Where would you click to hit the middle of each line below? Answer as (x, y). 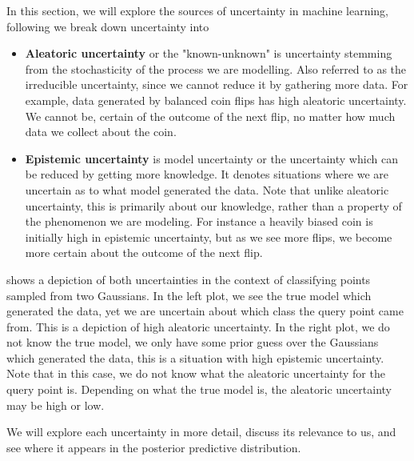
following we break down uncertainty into (108, 26)
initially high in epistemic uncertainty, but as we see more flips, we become (209, 237)
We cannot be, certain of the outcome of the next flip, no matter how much (210, 116)
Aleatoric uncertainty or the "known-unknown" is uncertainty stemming (209, 53)
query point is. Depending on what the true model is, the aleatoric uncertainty (199, 389)
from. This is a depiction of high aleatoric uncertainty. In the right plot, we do (198, 326)
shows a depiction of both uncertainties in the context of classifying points (189, 279)
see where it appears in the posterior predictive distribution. (154, 447)
